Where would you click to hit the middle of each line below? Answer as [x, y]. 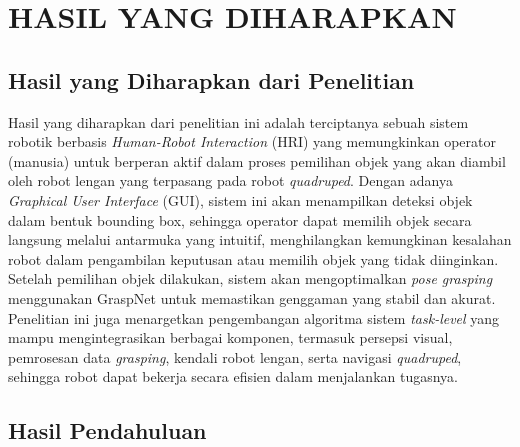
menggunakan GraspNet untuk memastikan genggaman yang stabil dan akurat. [252, 297]
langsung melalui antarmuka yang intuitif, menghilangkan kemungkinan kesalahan [260, 239]
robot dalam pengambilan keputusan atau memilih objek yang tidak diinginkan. [253, 258]
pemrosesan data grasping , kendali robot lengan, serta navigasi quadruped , [235, 356]
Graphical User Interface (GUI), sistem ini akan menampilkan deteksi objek [240, 199]
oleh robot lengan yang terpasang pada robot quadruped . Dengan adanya [230, 180]
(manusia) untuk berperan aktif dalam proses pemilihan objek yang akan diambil [257, 160]
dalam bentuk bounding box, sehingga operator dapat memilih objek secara [240, 219]
